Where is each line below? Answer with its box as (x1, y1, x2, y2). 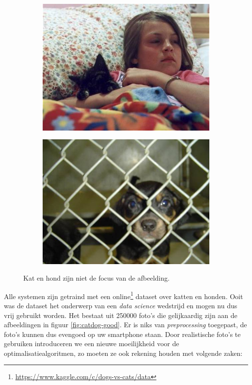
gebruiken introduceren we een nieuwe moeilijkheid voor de (4, 338, 179, 349)
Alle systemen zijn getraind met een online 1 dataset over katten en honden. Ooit (4, 289, 243, 301)
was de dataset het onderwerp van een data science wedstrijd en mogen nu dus (4, 300, 237, 310)
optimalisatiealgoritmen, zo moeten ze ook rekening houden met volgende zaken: (4, 348, 243, 358)
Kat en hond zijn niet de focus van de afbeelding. (23, 273, 170, 283)
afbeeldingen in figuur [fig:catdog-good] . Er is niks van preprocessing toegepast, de (4, 319, 247, 330)
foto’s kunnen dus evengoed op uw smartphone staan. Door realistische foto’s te (4, 329, 241, 339)
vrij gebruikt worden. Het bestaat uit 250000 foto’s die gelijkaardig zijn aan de (4, 310, 237, 320)
